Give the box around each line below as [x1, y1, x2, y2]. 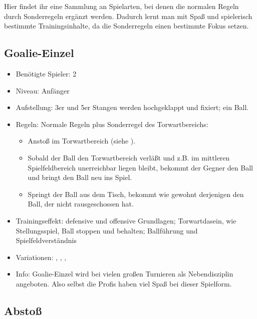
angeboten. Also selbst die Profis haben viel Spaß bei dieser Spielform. [16, 278, 232, 288]
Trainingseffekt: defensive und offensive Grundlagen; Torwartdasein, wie [16, 215, 236, 225]
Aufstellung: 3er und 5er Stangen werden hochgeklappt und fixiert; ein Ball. [16, 102, 249, 112]
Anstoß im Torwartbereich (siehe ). [28, 135, 136, 146]
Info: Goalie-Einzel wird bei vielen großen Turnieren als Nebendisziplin [16, 268, 233, 279]
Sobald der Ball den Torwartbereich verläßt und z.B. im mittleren [28, 152, 230, 162]
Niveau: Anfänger [16, 85, 70, 95]
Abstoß [4, 302, 42, 318]
